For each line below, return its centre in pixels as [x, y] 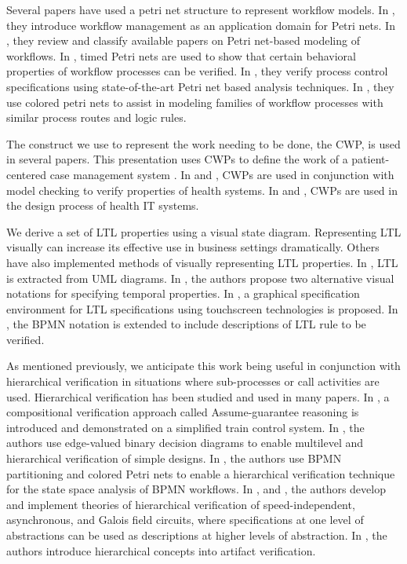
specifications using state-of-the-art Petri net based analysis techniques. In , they [200, 86]
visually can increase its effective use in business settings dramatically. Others [193, 247]
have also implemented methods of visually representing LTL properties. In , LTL [202, 262]
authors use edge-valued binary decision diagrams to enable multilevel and [185, 443]
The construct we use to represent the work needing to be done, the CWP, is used [203, 143]
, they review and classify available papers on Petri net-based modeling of [183, 40]
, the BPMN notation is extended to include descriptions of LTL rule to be [186, 324]
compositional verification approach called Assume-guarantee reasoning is [183, 412]
